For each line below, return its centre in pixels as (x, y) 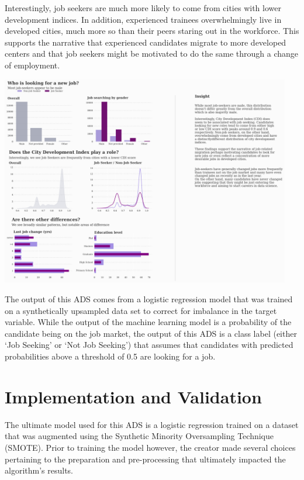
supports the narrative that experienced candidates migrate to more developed (146, 42)
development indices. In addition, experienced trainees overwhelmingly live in (143, 19)
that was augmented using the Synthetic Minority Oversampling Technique (139, 436)
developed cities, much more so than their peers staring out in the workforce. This (152, 31)
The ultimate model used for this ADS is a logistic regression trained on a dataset (152, 424)
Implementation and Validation (133, 396)
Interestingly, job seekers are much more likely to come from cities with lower (143, 8)
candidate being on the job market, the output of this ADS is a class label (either (151, 333)
